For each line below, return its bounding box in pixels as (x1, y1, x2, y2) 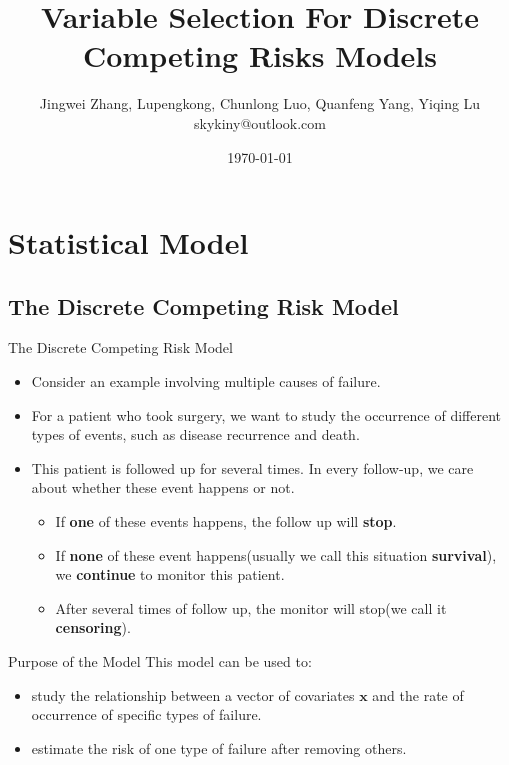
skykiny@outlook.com (194, 112, 326, 133)
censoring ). (55, 617, 131, 638)
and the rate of (372, 684, 464, 705)
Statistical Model (8, 222, 249, 263)
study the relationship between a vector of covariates (31, 684, 355, 705)
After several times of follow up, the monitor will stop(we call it (55, 597, 447, 618)
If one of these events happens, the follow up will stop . (55, 511, 397, 532)
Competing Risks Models (82, 35, 437, 76)
